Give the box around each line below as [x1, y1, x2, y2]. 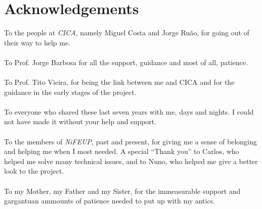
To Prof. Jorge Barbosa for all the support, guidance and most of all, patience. [4, 57, 248, 67]
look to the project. [4, 166, 64, 176]
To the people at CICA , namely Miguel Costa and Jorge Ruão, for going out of [4, 27, 249, 38]
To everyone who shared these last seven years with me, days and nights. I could [4, 106, 254, 117]
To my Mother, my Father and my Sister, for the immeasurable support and [4, 185, 241, 196]
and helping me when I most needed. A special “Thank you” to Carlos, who [4, 146, 239, 156]
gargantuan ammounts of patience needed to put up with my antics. [4, 195, 215, 206]
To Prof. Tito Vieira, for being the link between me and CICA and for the [4, 77, 235, 87]
